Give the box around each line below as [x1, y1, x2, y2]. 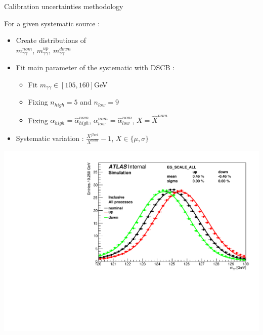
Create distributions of [16, 35, 86, 45]
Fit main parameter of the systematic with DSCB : [16, 62, 174, 73]
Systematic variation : [16, 132, 84, 143]
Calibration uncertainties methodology [4, 1, 123, 11]
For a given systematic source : [4, 18, 100, 28]
